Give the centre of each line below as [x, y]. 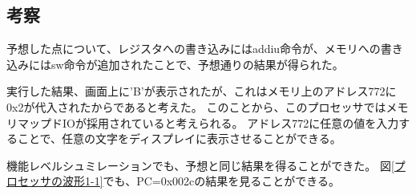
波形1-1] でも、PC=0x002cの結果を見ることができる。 [201, 181]
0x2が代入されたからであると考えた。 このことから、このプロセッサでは [196, 106]
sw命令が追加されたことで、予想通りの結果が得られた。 [197, 64]
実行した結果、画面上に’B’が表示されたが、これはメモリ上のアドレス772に [202, 91]
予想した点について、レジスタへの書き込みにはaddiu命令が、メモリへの [194, 49]
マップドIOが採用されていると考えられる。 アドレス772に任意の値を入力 [208, 122]
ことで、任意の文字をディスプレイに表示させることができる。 [179, 138]
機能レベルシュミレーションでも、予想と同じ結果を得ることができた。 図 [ [200, 165]
